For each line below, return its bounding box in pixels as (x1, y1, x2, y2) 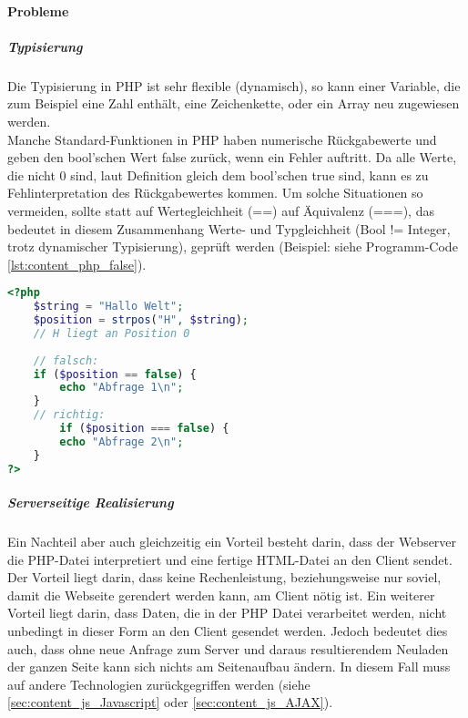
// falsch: (33, 354, 99, 367)
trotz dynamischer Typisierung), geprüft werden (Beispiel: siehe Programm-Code (7, 237, 458, 256)
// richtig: (33, 408, 106, 422)
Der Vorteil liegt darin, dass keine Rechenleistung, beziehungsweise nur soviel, (7, 568, 442, 587)
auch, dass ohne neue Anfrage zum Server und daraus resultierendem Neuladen (7, 639, 449, 658)
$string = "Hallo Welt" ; (33, 300, 184, 313)
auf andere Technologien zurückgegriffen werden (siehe (7, 674, 310, 693)
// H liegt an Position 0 (33, 326, 190, 340)
